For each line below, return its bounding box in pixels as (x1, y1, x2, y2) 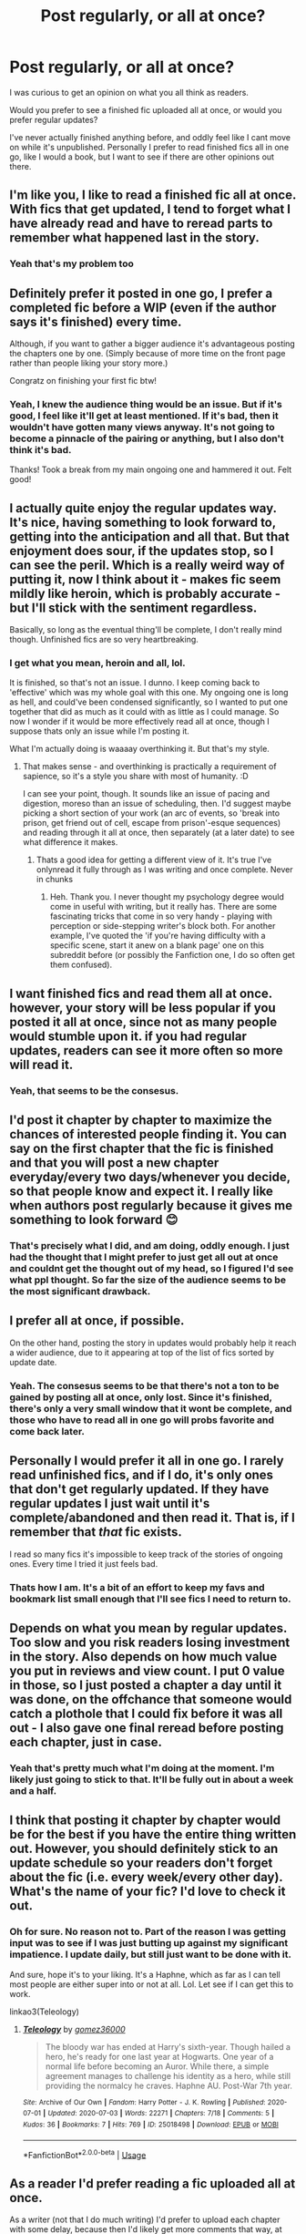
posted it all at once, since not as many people (9, 1014, 278, 1030)
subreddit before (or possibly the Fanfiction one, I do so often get (49, 950, 295, 961)
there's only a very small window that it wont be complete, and (9, 1402, 292, 1415)
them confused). (49, 959, 112, 971)
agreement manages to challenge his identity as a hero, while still (45, 2070, 291, 2081)
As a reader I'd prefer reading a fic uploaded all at (9, 2176, 296, 2191)
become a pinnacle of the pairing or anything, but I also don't (9, 432, 284, 445)
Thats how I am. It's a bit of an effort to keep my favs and (9, 1580, 266, 1593)
